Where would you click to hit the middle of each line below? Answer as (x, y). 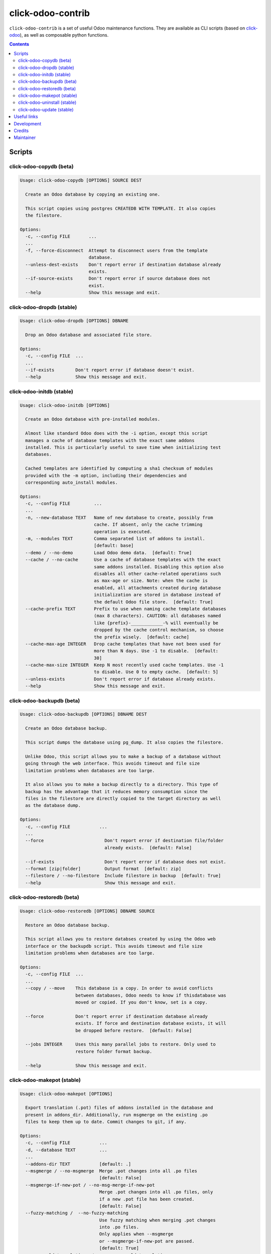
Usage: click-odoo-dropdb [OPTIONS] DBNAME (74, 321)
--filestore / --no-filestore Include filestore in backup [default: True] (123, 876)
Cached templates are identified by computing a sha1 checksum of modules (119, 468)
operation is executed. (123, 531)
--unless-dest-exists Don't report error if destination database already (123, 264)
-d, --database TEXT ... (66, 1150)
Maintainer (25, 137)
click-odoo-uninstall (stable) (47, 102)
